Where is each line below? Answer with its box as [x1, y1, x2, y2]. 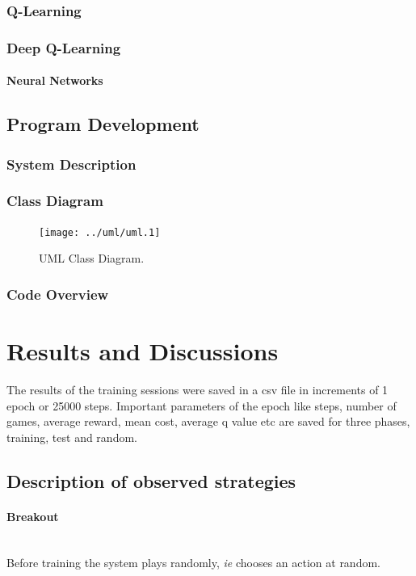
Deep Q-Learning [6, 37, 121, 57]
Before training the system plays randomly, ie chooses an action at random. [6, 554, 380, 571]
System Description [6, 153, 137, 174]
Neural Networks [6, 72, 103, 89]
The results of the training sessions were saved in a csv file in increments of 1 [6, 380, 389, 397]
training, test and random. [6, 428, 137, 445]
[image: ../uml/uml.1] [39, 226, 161, 238]
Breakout [6, 507, 59, 524]
